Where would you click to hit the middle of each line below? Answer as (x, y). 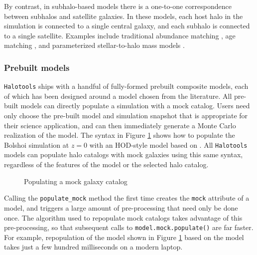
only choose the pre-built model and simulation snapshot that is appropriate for (126, 116)
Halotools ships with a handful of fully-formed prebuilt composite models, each (126, 86)
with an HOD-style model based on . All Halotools (168, 144)
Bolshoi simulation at (37, 144)
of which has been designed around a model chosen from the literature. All (118, 96)
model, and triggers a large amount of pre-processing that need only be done (121, 207)
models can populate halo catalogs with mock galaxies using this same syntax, (124, 154)
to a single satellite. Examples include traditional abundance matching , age (120, 35)
